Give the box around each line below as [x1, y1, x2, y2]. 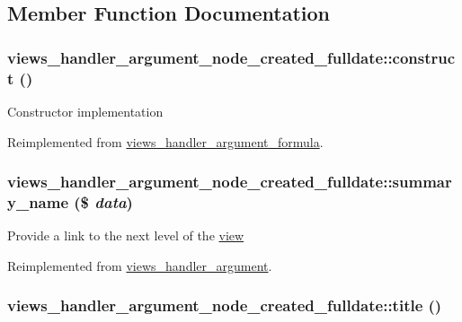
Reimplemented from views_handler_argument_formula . [7, 132, 324, 151]
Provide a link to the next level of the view [7, 226, 244, 245]
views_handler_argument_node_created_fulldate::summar [7, 170, 452, 193]
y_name [7, 190, 69, 213]
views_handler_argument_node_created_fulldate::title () [7, 294, 442, 317]
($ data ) [74, 190, 133, 213]
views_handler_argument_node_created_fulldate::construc [7, 46, 456, 68]
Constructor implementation [7, 101, 164, 120]
